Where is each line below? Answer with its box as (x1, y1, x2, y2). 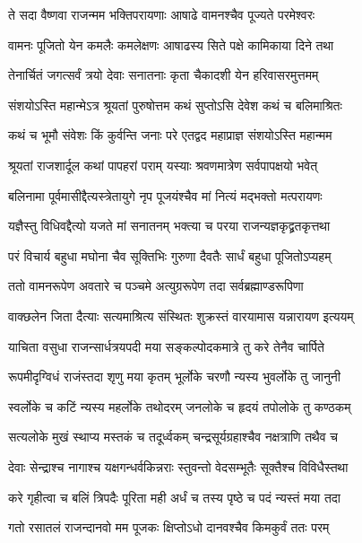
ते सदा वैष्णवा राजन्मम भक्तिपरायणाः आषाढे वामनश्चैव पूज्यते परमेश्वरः (8, 5, 315, 23)
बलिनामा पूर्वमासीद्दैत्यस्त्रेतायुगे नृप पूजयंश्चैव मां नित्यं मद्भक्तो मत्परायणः (8, 186, 323, 205)
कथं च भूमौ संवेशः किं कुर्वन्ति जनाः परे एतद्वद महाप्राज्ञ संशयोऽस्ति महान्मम (8, 126, 332, 145)
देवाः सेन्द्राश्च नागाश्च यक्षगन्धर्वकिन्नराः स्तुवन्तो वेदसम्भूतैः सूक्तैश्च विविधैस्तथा (8, 457, 349, 476)
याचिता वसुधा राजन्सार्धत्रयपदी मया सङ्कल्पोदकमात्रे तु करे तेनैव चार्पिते (8, 337, 324, 355)
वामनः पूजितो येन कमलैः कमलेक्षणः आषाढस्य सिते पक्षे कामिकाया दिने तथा (8, 35, 334, 54)
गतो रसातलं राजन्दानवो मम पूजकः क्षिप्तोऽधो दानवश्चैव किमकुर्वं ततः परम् (8, 518, 330, 537)
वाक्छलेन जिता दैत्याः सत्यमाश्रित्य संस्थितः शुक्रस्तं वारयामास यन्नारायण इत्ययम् (8, 306, 354, 325)
